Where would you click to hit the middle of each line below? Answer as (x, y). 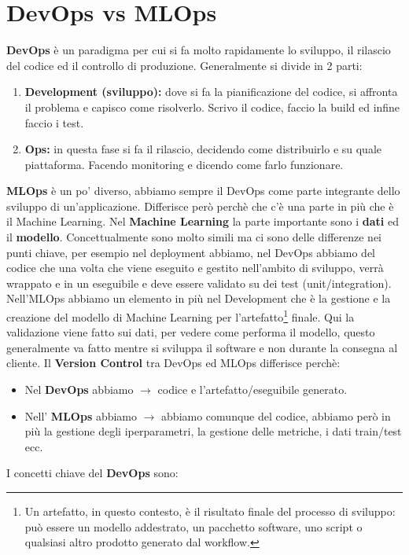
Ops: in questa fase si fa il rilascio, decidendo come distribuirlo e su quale (203, 149)
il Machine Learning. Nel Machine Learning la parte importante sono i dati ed (203, 221)
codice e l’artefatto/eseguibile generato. (252, 390)
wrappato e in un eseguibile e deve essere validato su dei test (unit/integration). (199, 283)
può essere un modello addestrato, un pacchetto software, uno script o (193, 526)
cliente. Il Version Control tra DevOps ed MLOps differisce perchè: (173, 363)
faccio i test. (54, 122)
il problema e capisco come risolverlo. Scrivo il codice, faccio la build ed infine (212, 107)
